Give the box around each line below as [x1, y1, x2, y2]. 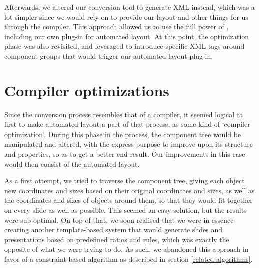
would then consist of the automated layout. [4, 158, 140, 169]
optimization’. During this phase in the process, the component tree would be [4, 128, 241, 139]
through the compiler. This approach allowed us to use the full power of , [4, 21, 229, 32]
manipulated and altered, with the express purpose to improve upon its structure [4, 139, 253, 149]
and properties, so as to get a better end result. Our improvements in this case [4, 149, 245, 159]
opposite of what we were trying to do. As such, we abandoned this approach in [4, 244, 249, 254]
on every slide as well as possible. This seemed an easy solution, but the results [4, 205, 247, 215]
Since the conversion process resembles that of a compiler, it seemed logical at [4, 109, 243, 119]
